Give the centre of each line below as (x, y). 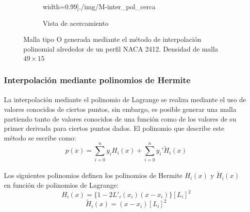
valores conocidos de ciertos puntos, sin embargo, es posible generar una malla (120, 109)
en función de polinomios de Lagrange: (61, 185)
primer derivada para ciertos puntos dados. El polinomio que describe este (114, 128)
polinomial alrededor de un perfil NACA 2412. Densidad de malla (121, 48)
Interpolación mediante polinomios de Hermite (97, 79)
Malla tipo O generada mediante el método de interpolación (112, 39)
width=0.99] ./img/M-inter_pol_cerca (99, 6)
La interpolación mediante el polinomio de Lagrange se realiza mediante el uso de (125, 99)
